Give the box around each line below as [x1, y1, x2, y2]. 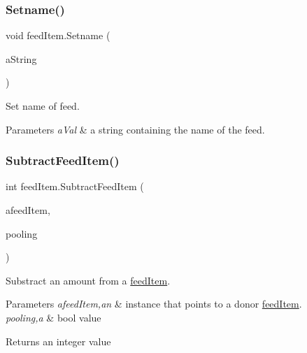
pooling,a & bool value [6, 310, 101, 324]
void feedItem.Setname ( [6, 28, 110, 43]
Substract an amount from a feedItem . [6, 273, 171, 287]
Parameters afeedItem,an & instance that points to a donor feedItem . [6, 296, 302, 311]
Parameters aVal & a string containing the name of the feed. [6, 122, 265, 136]
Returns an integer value [6, 333, 111, 348]
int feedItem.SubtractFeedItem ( [6, 179, 144, 194]
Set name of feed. [6, 99, 80, 113]
